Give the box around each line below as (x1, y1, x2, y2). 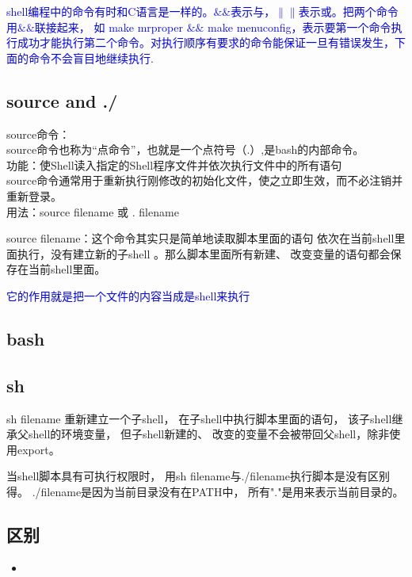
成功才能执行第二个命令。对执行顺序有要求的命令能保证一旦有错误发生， (17, 34, 395, 51)
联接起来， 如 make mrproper (34, 18, 183, 35)
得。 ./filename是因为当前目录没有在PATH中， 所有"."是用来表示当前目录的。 (6, 483, 404, 499)
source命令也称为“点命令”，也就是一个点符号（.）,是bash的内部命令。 (6, 141, 364, 158)
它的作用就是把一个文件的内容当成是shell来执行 (6, 287, 250, 304)
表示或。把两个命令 (298, 3, 399, 19)
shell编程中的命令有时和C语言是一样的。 (6, 3, 214, 19)
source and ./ (6, 88, 118, 113)
